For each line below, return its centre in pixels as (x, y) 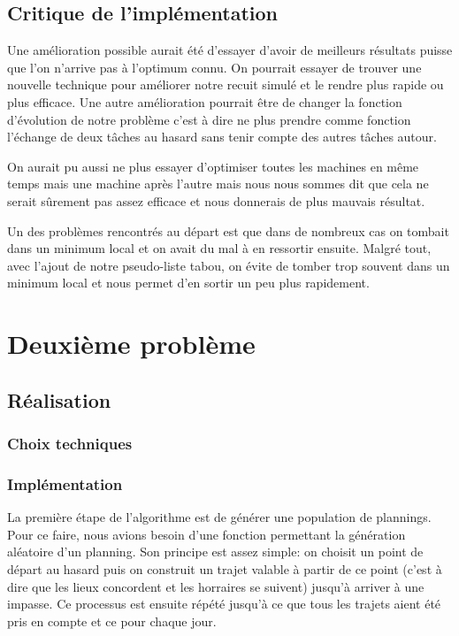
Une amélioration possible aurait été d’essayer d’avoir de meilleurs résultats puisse (230, 50)
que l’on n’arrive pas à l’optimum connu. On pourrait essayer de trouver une (214, 67)
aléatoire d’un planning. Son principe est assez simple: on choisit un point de (215, 552)
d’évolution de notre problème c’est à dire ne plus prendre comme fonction (209, 119)
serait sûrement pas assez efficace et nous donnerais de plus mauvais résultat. (216, 200)
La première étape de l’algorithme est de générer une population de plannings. (219, 517)
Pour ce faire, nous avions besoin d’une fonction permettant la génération (207, 534)
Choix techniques (70, 443)
